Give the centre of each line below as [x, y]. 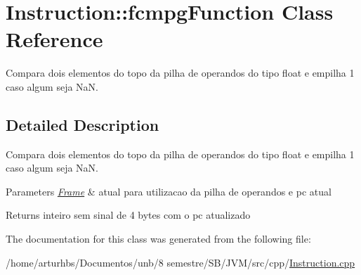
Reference [54, 39]
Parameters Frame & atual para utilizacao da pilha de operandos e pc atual [169, 191]
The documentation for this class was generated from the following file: [158, 239]
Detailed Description [83, 124]
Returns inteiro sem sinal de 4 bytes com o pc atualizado [128, 215]
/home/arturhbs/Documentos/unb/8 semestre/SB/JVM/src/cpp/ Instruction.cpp [180, 262]
